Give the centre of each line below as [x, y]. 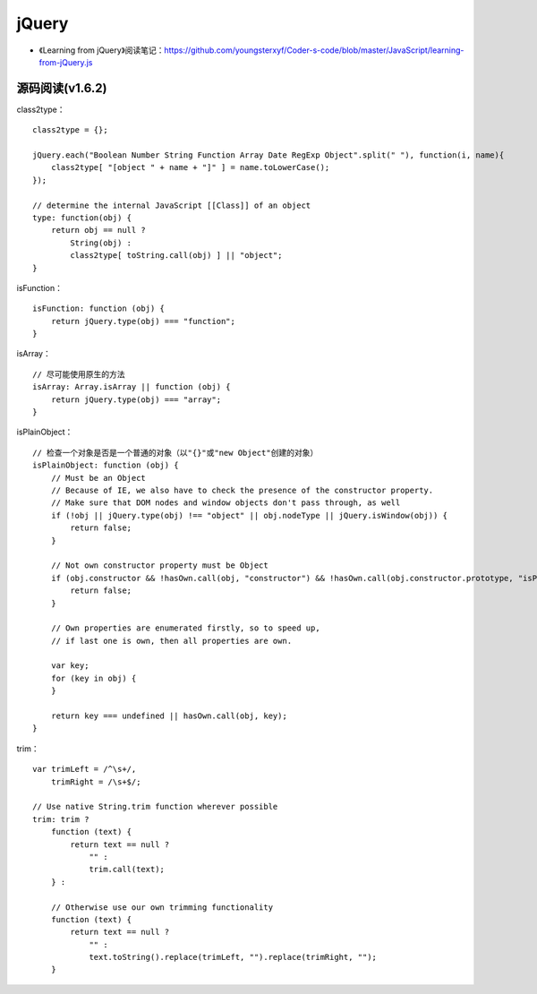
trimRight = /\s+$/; [96, 782]
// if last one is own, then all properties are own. [171, 641]
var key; [70, 666]
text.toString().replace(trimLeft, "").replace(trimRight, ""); [233, 957]
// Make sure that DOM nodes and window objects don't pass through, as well [226, 503]
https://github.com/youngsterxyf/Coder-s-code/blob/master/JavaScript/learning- [314, 50]
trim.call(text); [127, 870]
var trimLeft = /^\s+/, [85, 769]
